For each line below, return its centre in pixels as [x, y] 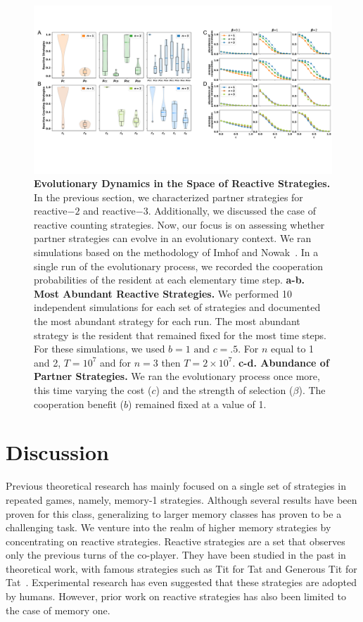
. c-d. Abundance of [281, 362]
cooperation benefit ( [79, 404]
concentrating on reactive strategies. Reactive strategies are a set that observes [176, 541]
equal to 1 [293, 349]
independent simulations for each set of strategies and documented [177, 307]
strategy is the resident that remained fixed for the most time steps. [180, 335]
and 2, [47, 362]
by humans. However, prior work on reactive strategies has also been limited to [176, 596]
